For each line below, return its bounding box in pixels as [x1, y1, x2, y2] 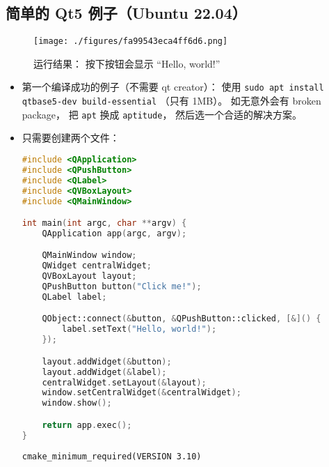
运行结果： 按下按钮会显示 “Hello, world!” [33, 56, 220, 70]
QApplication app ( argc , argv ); [42, 228, 187, 238]
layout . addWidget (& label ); [42, 367, 167, 377]
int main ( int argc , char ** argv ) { [22, 218, 187, 229]
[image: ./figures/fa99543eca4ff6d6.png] [33, 36, 228, 47]
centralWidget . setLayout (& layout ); [42, 377, 207, 388]
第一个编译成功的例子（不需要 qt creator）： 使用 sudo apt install [22, 79, 324, 94]
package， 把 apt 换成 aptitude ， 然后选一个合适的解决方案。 [22, 107, 303, 121]
